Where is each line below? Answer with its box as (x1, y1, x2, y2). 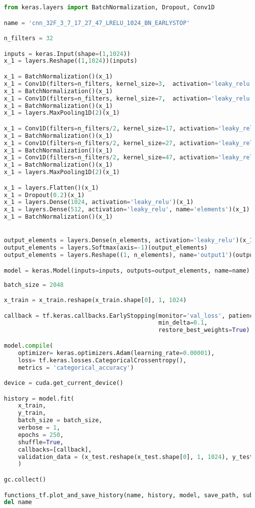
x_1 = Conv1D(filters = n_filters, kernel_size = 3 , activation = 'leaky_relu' (4, 80, 254, 87)
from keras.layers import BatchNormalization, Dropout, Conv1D (4, 4, 215, 11)
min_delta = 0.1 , (158, 319, 208, 327)
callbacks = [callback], (18, 446, 92, 453)
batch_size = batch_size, (18, 417, 102, 424)
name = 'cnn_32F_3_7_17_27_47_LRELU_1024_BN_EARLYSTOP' (4, 19, 190, 26)
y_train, (18, 409, 46, 417)
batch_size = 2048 (4, 281, 64, 288)
